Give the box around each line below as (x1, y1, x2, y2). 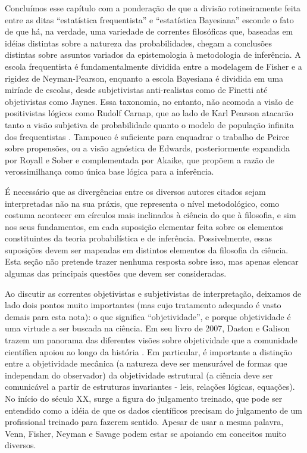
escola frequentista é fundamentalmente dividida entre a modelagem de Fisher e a (5, 60, 302, 72)
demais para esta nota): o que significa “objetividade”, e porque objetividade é (5, 310, 291, 322)
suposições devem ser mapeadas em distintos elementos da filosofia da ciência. (5, 243, 289, 256)
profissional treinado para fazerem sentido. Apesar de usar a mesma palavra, (5, 415, 284, 428)
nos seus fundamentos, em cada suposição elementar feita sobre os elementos (5, 220, 284, 232)
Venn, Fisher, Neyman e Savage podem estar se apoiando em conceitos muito (5, 427, 287, 439)
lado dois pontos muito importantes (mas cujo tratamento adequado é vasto (5, 299, 281, 311)
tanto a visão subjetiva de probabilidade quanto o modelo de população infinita (5, 118, 294, 131)
